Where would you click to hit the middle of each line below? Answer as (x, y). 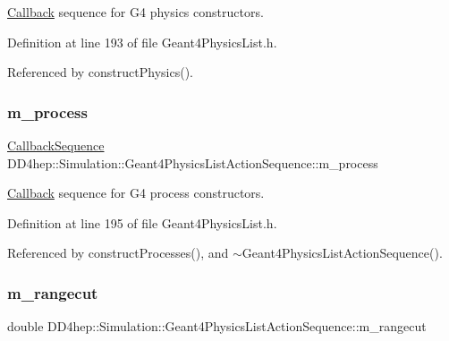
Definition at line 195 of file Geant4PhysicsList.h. (142, 222)
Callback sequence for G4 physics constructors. (136, 12)
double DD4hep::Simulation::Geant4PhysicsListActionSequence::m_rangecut (217, 326)
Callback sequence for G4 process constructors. (136, 193)
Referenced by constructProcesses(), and (118, 253)
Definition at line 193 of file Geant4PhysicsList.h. (142, 42)
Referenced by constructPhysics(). (100, 72)
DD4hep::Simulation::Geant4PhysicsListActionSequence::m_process (193, 162)
